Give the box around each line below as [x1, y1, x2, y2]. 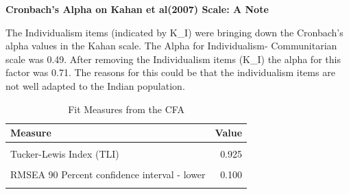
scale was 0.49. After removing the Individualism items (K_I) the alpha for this [5, 51, 341, 66]
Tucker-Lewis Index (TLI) [10, 147, 119, 161]
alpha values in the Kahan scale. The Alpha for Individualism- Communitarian [5, 38, 337, 53]
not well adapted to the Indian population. [5, 78, 185, 93]
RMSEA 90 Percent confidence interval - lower [10, 167, 206, 182]
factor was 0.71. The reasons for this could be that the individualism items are [5, 65, 335, 80]
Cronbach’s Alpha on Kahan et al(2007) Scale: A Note [5, 2, 269, 16]
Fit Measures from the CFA [68, 101, 184, 116]
